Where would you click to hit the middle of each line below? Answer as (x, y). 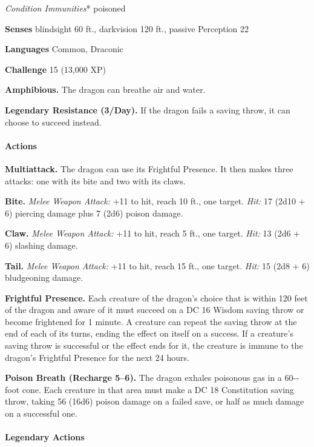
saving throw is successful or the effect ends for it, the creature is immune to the (154, 345)
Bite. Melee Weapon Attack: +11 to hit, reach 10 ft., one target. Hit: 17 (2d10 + (155, 201)
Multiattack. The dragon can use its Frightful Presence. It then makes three (149, 168)
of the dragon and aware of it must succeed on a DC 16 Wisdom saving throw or (155, 310)
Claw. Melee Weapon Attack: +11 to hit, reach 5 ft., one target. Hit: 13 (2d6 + (152, 233)
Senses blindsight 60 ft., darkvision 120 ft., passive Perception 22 (127, 28)
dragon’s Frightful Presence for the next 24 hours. (97, 357)
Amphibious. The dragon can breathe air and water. (105, 89)
